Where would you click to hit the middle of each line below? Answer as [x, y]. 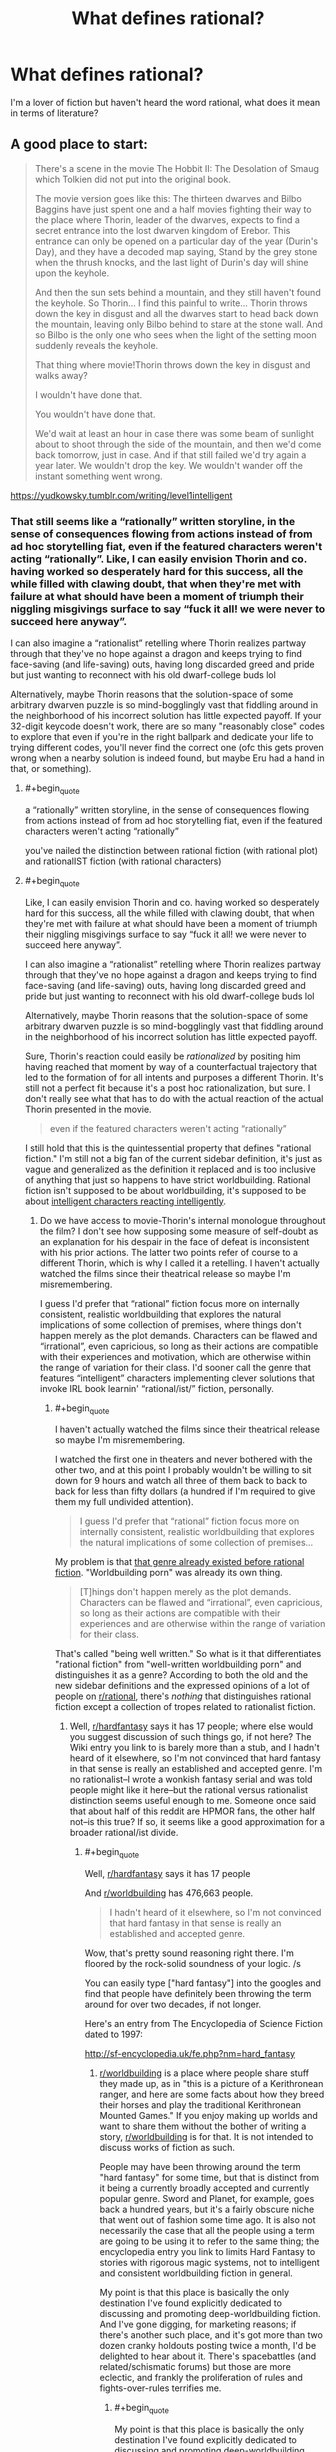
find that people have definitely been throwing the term [198, 1994]
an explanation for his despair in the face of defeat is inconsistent [174, 1241]
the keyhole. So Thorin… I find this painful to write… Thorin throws [171, 303]
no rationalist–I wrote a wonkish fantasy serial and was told [191, 1779]
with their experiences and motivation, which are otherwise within [175, 1356]
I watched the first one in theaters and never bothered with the [183, 1459]
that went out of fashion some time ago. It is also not [208, 2220]
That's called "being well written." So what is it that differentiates [188, 1654]
